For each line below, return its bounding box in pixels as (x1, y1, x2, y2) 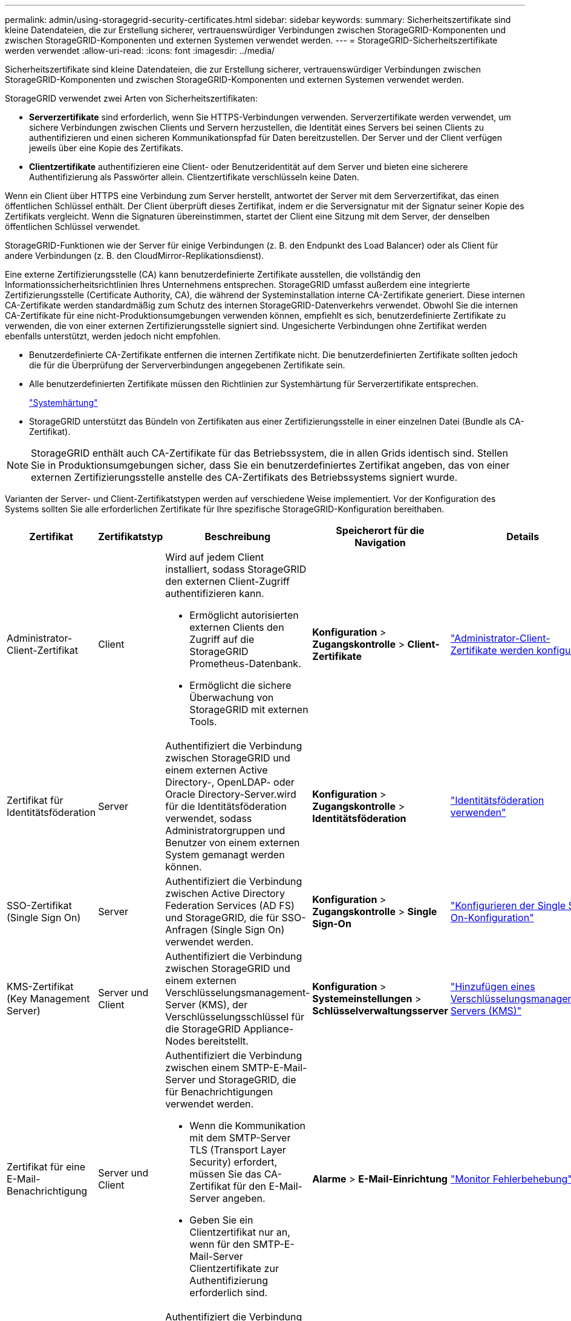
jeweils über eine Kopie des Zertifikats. (29, 143, 183, 153)
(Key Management (7, 993, 90, 1005)
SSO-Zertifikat (7, 899, 72, 912)
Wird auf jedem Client (165, 551, 264, 563)
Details (506, 530, 540, 543)
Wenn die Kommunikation (189, 1120, 305, 1132)
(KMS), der (198, 999, 248, 1011)
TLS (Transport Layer (189, 1144, 286, 1156)
